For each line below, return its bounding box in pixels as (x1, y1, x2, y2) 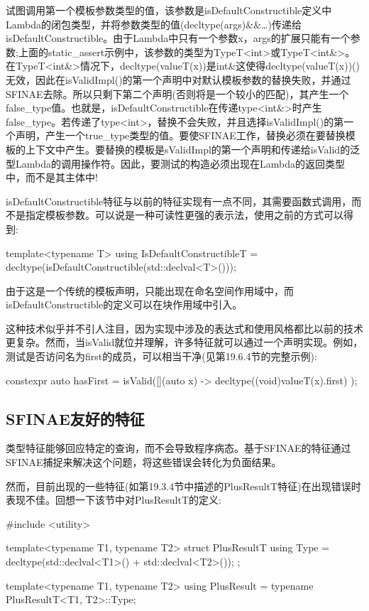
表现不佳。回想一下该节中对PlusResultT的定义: (6, 492, 221, 507)
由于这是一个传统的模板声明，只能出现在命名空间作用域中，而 (6, 283, 294, 298)
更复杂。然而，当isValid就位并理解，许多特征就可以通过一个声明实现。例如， (6, 335, 363, 350)
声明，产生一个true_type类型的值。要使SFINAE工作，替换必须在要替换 (15, 128, 346, 143)
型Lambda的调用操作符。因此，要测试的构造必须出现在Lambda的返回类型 (6, 156, 345, 171)
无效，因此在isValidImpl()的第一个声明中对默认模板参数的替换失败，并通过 (6, 72, 351, 87)
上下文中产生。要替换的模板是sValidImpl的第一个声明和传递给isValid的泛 (25, 141, 360, 156)
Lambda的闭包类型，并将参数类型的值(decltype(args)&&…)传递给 (6, 16, 302, 31)
